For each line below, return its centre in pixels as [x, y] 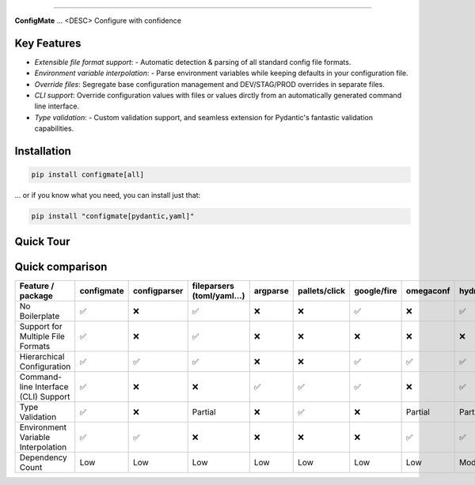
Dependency [43, 457]
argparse [271, 290]
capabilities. [54, 129]
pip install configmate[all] [88, 175]
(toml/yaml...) [218, 295]
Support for [41, 326]
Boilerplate [40, 316]
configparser [158, 290]
